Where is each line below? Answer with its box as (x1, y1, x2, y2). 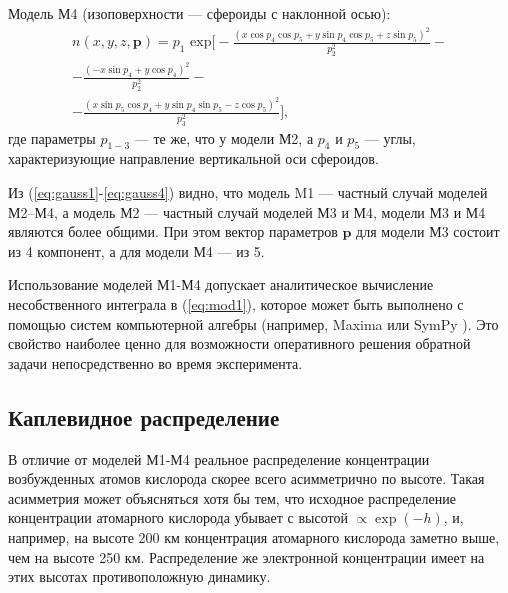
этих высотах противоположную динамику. (8, 566, 271, 587)
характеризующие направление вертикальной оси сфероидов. (8, 148, 379, 169)
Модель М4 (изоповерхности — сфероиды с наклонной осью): (8, 3, 391, 23)
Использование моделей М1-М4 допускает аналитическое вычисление (8, 274, 434, 295)
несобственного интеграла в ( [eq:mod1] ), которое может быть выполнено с (8, 293, 464, 314)
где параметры (8, 127, 96, 148)
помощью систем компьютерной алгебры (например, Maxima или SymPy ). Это (8, 313, 499, 334)
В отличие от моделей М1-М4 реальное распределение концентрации (8, 448, 430, 469)
